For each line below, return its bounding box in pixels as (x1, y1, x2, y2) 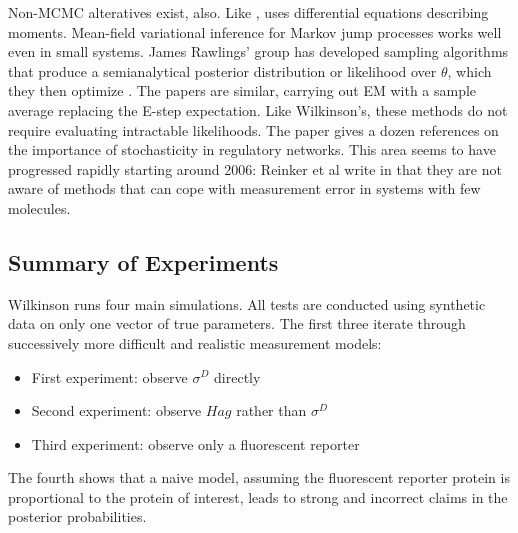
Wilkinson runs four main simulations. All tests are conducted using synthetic (8, 293, 486, 314)
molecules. (8, 197, 71, 218)
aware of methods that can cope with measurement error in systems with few (8, 178, 481, 199)
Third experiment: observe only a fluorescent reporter (31, 433, 360, 454)
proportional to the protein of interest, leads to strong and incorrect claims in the (8, 486, 508, 507)
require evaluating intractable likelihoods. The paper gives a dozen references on (8, 119, 499, 140)
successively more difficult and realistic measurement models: (8, 332, 382, 353)
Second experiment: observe (31, 400, 202, 421)
